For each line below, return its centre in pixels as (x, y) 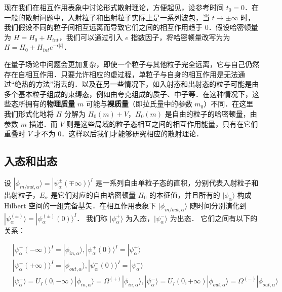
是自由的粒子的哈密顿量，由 (211, 113)
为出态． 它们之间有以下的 (214, 218)
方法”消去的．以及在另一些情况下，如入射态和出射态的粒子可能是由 (147, 84)
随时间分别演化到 (218, 205)
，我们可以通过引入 (91, 37)
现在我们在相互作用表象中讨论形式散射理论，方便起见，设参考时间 (114, 7)
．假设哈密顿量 (233, 27)
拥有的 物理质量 (50, 104)
